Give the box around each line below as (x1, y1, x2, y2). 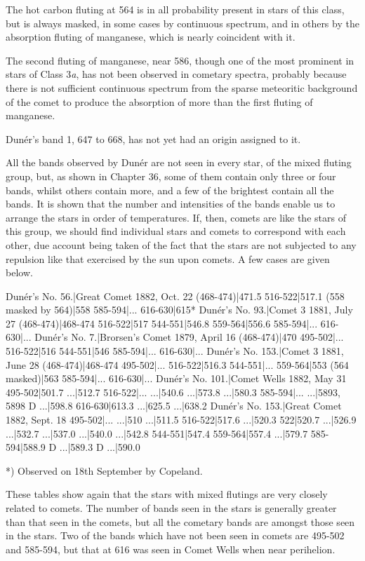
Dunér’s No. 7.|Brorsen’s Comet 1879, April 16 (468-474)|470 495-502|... (34, 330, 344, 344)
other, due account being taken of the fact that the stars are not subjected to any (6, 237, 357, 252)
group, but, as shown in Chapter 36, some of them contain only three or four (6, 168, 336, 183)
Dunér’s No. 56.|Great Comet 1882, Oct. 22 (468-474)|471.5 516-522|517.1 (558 (6, 288, 345, 303)
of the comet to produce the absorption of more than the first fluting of (6, 94, 313, 109)
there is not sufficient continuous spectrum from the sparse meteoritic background (6, 80, 358, 95)
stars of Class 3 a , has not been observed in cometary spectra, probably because (6, 67, 347, 81)
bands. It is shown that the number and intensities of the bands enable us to (6, 196, 336, 211)
